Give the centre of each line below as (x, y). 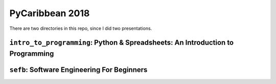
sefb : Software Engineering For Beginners (78, 70)
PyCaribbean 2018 (50, 13)
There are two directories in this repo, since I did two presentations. (81, 28)
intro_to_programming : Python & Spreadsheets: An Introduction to (122, 43)
